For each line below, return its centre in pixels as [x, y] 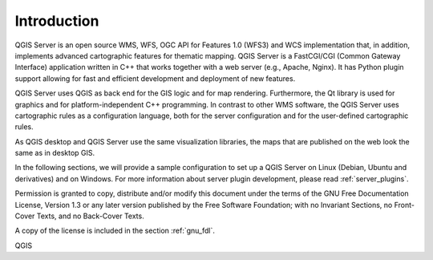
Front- [404, 205]
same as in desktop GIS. [55, 153]
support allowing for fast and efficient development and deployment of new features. [155, 78]
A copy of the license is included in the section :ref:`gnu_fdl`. [115, 231]
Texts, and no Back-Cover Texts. [90, 216]
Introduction [57, 21]
